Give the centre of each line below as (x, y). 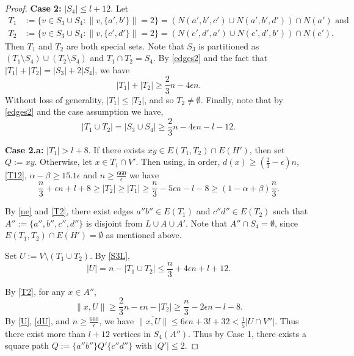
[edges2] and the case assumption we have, (84, 111)
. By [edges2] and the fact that (210, 58)
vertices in (132, 333)
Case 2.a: (24, 149)
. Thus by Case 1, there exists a (247, 333)
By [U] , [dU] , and (38, 321)
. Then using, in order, (178, 162)
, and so (159, 99)
